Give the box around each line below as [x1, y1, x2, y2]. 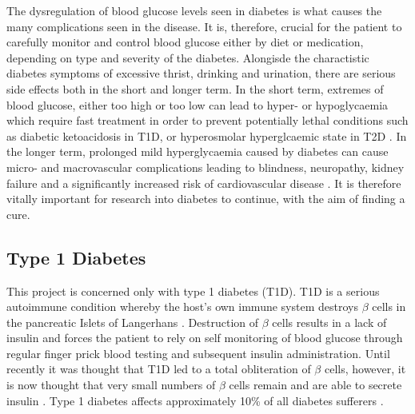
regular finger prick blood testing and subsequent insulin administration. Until [6, 344, 390, 361]
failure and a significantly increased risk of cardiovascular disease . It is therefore [6, 174, 401, 191]
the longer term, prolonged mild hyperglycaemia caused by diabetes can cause [6, 143, 389, 160]
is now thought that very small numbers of [6, 376, 216, 393]
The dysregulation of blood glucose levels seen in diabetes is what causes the [6, 2, 382, 18]
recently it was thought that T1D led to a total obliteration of [6, 360, 311, 377]
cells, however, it [324, 360, 406, 377]
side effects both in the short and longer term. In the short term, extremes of [6, 80, 384, 97]
